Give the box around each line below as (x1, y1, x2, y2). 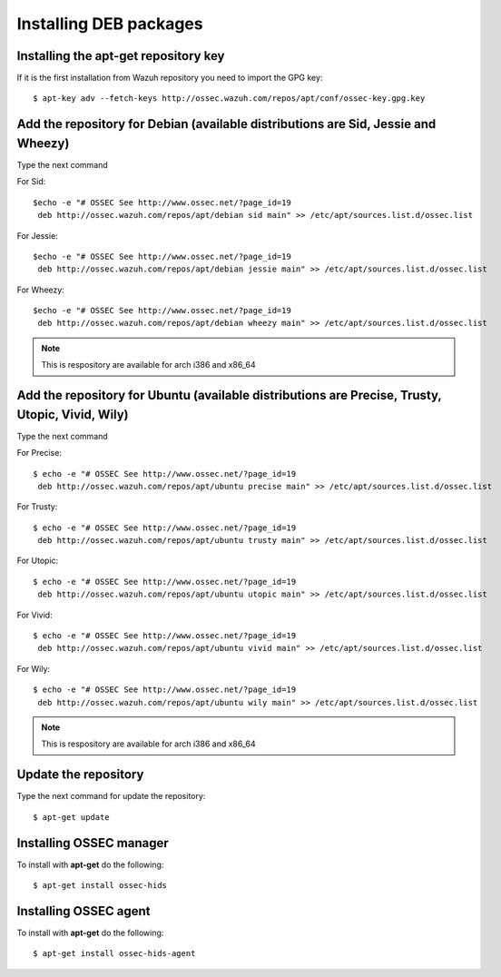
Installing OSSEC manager (16, 835, 170, 851)
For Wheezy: (16, 284, 65, 295)
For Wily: (16, 663, 50, 674)
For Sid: (16, 176, 46, 187)
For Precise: (16, 448, 63, 459)
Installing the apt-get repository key (16, 48, 225, 64)
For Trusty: (16, 501, 58, 512)
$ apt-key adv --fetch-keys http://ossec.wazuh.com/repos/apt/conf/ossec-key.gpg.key (33, 94, 426, 104)
